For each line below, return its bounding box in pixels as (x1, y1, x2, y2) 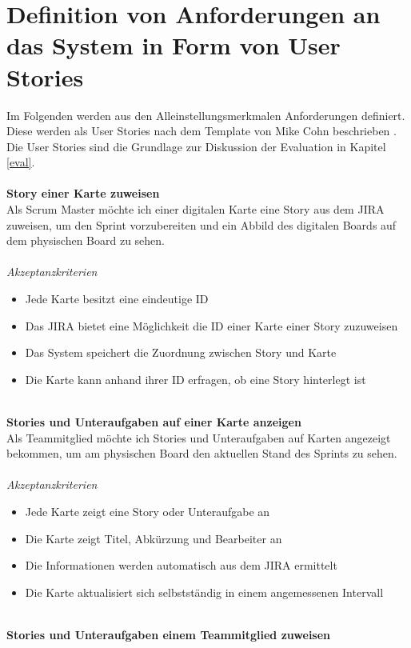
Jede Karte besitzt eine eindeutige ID (25, 290, 209, 307)
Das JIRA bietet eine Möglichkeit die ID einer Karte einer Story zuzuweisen (25, 317, 398, 334)
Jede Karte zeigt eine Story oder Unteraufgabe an (25, 502, 270, 519)
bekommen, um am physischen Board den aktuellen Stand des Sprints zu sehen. (6, 445, 397, 462)
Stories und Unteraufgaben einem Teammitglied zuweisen (6, 626, 331, 642)
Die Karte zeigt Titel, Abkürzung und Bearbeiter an (25, 530, 282, 546)
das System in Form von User (6, 29, 341, 62)
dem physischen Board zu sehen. (6, 232, 166, 249)
